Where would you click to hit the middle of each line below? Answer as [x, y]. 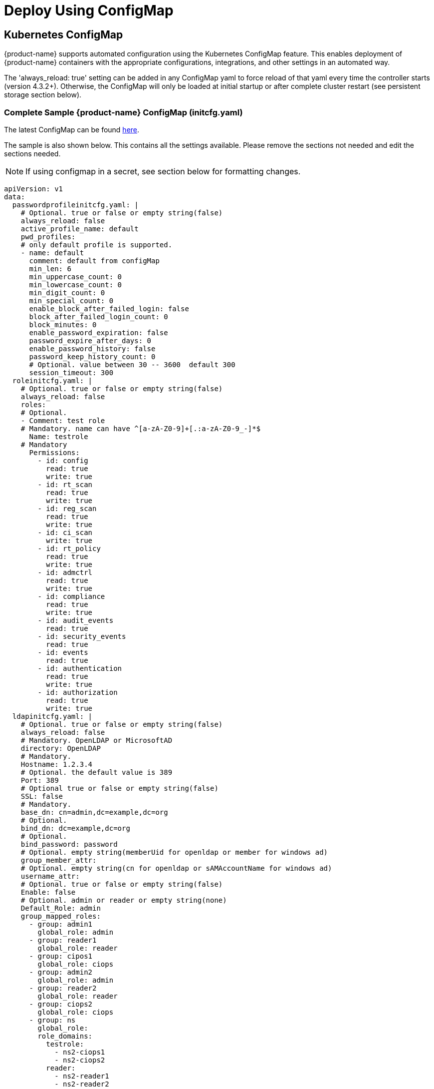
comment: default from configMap [94, 261]
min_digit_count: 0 [67, 292]
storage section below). [43, 95]
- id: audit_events [76, 620]
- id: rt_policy [69, 548]
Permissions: [54, 452]
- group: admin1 [61, 924]
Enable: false [48, 892]
